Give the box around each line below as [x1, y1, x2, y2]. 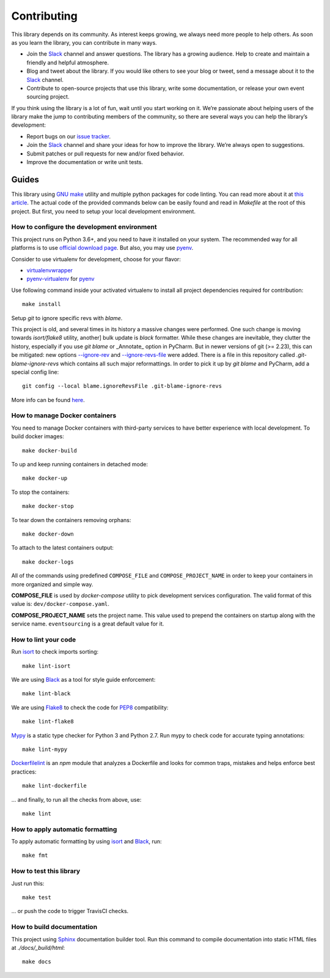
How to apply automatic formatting [11, 825, 117, 834]
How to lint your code [11, 635, 76, 644]
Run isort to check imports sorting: [11, 648, 99, 655]
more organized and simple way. [11, 580, 94, 588]
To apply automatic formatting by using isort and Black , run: [11, 838, 162, 845]
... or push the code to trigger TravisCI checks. [11, 908, 129, 915]
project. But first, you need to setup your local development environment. [11, 207, 196, 215]
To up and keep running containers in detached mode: [11, 461, 148, 468]
